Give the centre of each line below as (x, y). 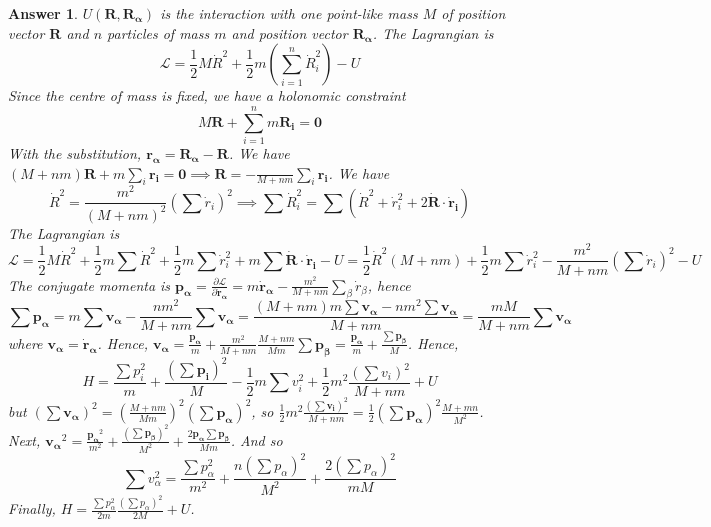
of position (473, 13)
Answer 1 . (43, 13)
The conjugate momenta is (89, 284)
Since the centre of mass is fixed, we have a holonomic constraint (207, 95)
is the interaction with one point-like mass (289, 13)
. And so (256, 439)
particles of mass (158, 32)
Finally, (32, 508)
